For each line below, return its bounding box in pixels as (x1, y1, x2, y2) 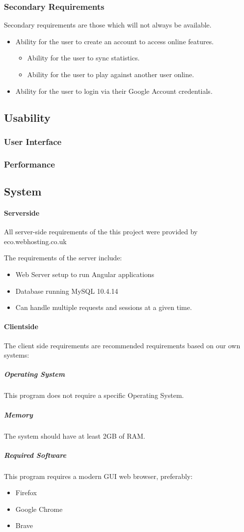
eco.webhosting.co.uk (4, 236, 67, 246)
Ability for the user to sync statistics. (27, 53, 140, 63)
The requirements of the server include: (4, 252, 122, 263)
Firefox (15, 487, 37, 498)
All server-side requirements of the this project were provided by (4, 226, 198, 237)
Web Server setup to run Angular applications (15, 269, 155, 280)
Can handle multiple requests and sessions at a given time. (15, 302, 192, 312)
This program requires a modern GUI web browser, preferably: (4, 471, 193, 481)
